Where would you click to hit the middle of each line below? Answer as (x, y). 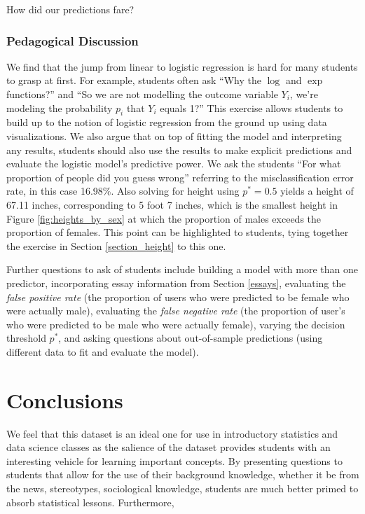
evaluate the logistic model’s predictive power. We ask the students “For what (174, 164)
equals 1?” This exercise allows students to (252, 107)
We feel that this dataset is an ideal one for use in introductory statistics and (172, 433)
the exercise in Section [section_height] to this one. (116, 245)
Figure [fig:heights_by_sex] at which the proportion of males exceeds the (164, 218)
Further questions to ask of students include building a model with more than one (182, 269)
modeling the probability (60, 107)
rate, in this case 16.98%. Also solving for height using (123, 191)
